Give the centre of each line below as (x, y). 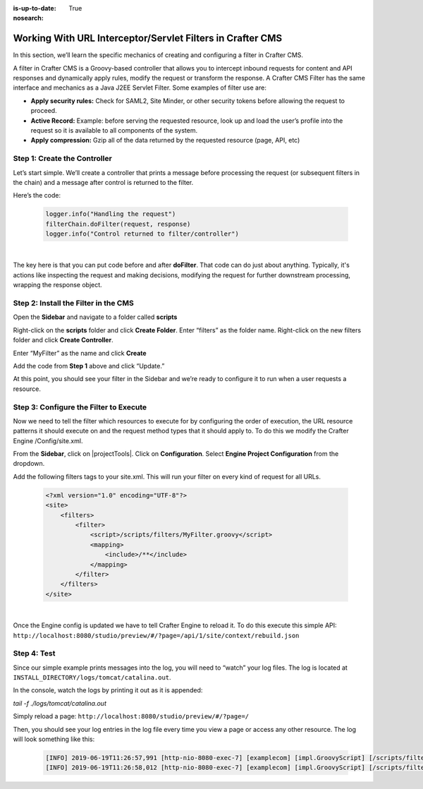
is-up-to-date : (35, 8)
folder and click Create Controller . (63, 340)
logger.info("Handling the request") (111, 214)
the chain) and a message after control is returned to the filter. (103, 182)
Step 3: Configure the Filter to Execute (80, 407)
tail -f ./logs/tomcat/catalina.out (60, 703)
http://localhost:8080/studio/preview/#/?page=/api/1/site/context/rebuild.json (156, 636)
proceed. (44, 111)
